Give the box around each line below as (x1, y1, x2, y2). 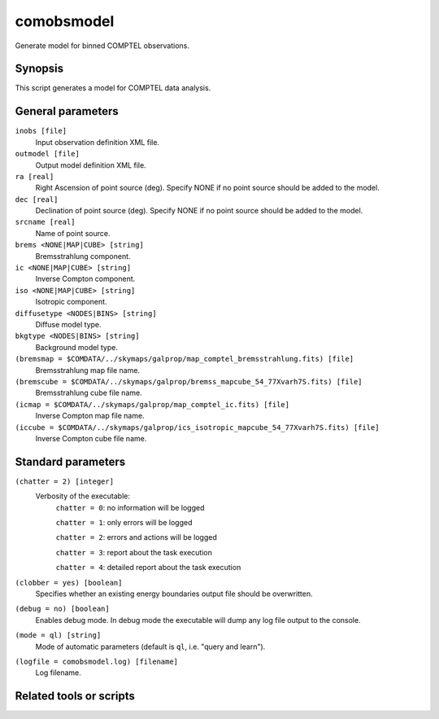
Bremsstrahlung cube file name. (35, 388, 142, 398)
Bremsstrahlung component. (35, 251, 131, 261)
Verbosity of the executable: (35, 491, 130, 501)
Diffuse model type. (35, 320, 102, 329)
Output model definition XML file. (35, 160, 146, 170)
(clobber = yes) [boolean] (15, 578, 123, 587)
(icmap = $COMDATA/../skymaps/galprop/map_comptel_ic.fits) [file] (15, 400, 290, 409)
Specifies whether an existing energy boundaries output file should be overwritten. (35, 589, 313, 598)
